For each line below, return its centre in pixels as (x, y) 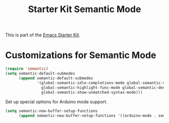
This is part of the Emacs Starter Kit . (43, 35)
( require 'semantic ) (27, 69)
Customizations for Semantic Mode (81, 55)
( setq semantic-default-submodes (40, 74)
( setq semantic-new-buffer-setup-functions (52, 111)
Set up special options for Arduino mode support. (56, 102)
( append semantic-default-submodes (56, 78)
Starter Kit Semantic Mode (84, 9)
